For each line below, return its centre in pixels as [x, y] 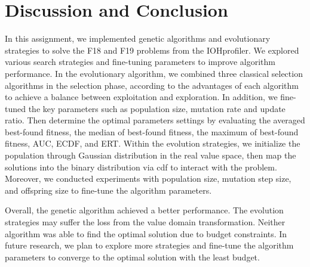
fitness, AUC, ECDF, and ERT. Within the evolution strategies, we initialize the [153, 143]
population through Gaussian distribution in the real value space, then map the [151, 155]
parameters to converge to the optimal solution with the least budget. [132, 257]
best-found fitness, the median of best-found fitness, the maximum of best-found [152, 131]
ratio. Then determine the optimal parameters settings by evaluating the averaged [155, 120]
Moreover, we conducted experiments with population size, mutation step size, [148, 178]
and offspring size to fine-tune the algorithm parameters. [108, 190]
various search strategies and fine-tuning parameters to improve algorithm [140, 62]
